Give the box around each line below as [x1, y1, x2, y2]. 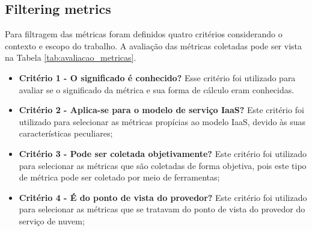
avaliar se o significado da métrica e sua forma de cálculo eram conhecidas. [19, 83, 295, 96]
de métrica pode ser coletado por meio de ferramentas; [19, 171, 220, 183]
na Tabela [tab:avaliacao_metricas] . [5, 51, 136, 64]
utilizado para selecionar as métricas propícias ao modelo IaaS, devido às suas [19, 115, 306, 128]
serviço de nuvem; [19, 214, 85, 227]
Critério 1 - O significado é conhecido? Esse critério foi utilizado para [19, 71, 296, 84]
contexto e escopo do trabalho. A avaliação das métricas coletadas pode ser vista [5, 39, 302, 52]
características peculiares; [19, 127, 113, 140]
